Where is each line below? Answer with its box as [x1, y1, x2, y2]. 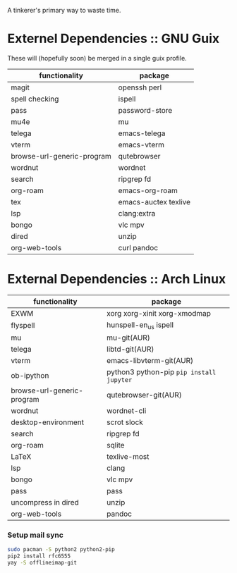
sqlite [107, 440, 125, 450]
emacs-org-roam [118, 185, 178, 195]
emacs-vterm [118, 140, 164, 149]
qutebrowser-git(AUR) [107, 390, 182, 400]
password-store [118, 105, 173, 115]
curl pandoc [118, 242, 159, 252]
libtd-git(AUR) [107, 345, 154, 355]
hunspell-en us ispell [107, 320, 174, 331]
